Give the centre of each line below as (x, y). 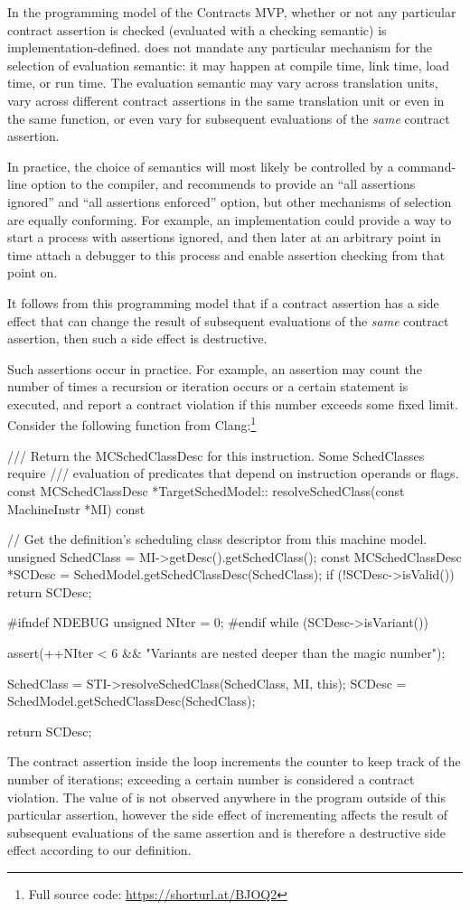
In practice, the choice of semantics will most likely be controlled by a (201, 166)
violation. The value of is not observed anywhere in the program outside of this (227, 797)
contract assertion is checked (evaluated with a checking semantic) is (197, 29)
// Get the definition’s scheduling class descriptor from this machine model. (217, 539)
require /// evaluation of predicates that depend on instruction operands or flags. (233, 473)
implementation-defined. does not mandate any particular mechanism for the (220, 47)
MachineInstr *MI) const (76, 508)
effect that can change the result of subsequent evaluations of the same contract (228, 320)
